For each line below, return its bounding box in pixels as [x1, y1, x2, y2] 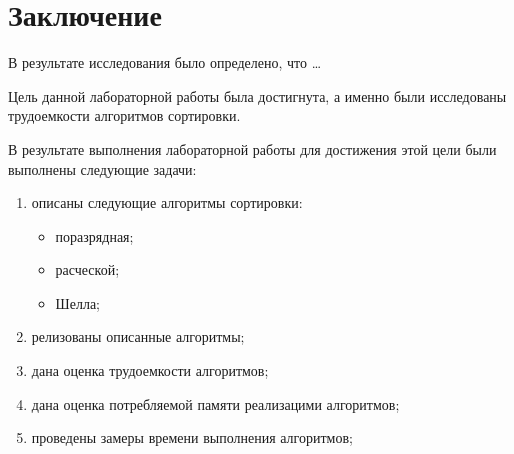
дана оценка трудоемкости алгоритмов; [31, 360, 269, 381]
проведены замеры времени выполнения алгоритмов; [31, 427, 353, 448]
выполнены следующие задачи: [8, 158, 197, 179]
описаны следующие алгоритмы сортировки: [31, 192, 303, 213]
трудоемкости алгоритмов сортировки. [8, 105, 241, 126]
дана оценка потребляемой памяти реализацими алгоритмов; [31, 393, 400, 414]
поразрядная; [55, 225, 134, 246]
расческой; [55, 259, 120, 280]
